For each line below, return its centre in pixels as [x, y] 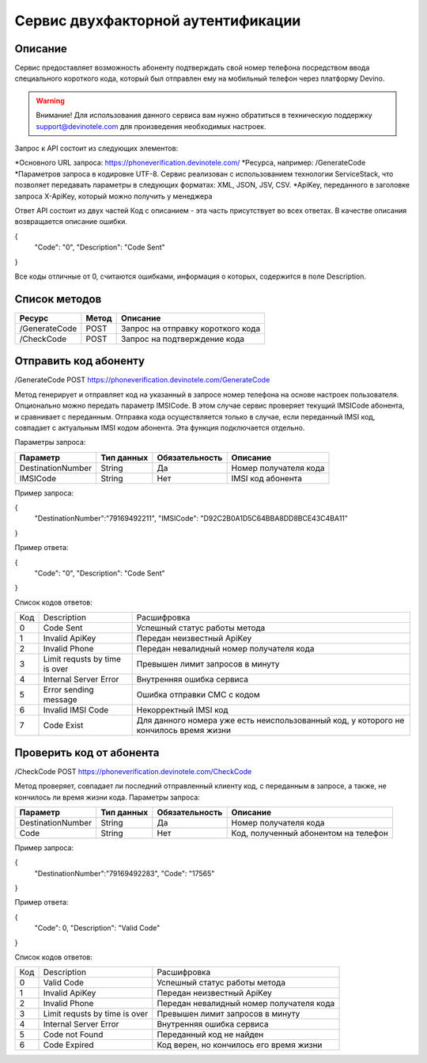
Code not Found [73, 1035]
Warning [50, 101]
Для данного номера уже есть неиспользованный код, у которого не [270, 720]
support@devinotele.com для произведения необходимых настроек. [151, 126]
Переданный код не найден [210, 1035]
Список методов [58, 299]
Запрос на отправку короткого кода [191, 328]
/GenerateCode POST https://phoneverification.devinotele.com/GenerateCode [142, 380]
